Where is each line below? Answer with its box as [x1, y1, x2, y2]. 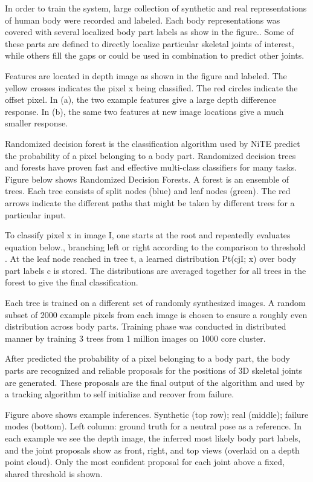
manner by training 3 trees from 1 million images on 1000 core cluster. [5, 331, 266, 344]
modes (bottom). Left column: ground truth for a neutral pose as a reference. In [5, 420, 302, 432]
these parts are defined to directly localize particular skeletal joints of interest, [5, 37, 294, 50]
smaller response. [5, 117, 68, 129]
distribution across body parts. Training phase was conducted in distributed [5, 320, 286, 333]
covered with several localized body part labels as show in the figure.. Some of [5, 25, 294, 38]
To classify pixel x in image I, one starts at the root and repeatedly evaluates [5, 229, 291, 241]
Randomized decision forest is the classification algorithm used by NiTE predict [5, 137, 300, 149]
